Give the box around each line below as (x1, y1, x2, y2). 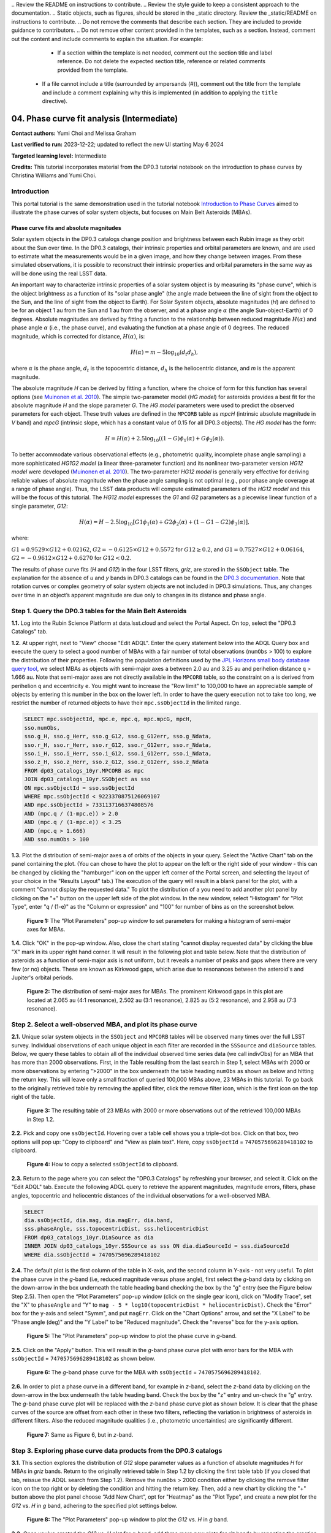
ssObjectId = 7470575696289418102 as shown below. (11, 1355, 156, 1362)
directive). (42, 97, 67, 104)
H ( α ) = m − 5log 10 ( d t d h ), (130, 348, 199, 357)
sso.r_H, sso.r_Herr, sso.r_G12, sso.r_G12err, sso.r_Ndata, (24, 741, 212, 748)
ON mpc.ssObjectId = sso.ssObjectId (24, 784, 135, 791)
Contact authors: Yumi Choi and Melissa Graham (11, 129, 136, 137)
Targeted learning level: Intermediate (11, 152, 107, 159)
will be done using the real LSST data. (11, 270, 107, 277)
